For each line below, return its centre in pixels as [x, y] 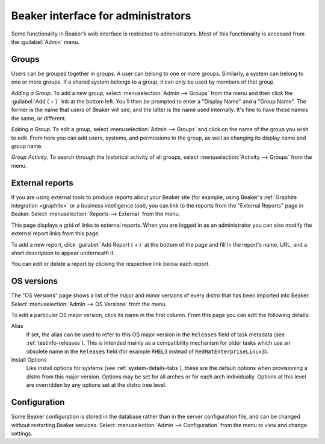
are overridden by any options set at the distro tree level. [96, 385]
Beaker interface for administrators [101, 16]
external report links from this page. [56, 233]
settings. [22, 433]
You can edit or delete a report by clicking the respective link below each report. [110, 264]
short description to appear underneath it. [63, 253]
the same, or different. [39, 118]
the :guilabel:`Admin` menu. [45, 42]
